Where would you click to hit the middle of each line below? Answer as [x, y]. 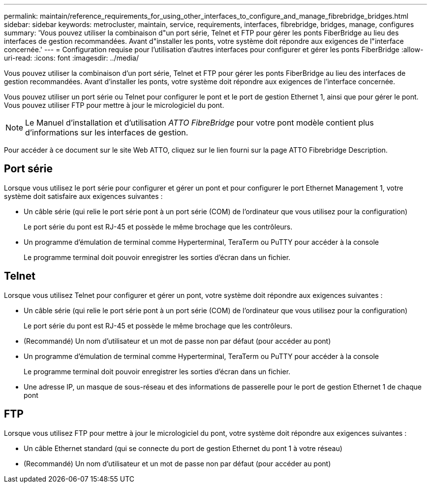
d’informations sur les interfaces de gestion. [107, 132]
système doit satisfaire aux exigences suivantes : [83, 196]
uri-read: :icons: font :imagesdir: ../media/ [71, 58]
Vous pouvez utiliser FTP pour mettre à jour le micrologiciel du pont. [114, 105]
